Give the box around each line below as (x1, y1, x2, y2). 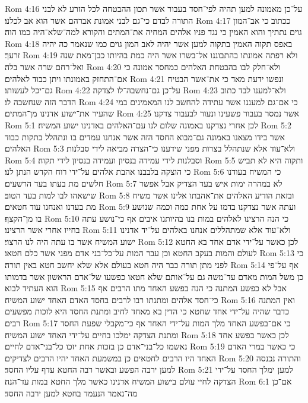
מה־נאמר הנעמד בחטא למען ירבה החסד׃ (5, 386, 138, 399)
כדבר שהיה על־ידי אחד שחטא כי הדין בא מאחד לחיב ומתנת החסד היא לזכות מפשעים (5, 305, 290, 317)
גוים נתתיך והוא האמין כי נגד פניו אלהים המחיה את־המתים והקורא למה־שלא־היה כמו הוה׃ (5, 26, 302, 38)
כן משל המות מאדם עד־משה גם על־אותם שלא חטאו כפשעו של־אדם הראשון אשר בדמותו (5, 270, 304, 282)
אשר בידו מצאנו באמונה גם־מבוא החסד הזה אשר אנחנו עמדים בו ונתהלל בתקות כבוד (5, 130, 285, 143)
